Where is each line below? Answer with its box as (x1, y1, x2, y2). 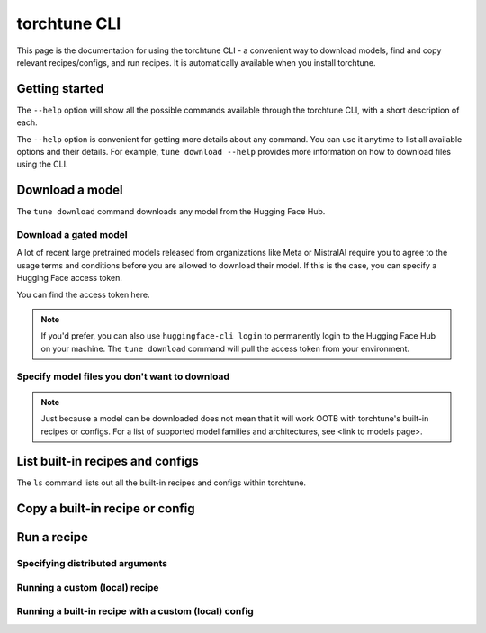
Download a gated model (16, 229, 128, 241)
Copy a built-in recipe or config (16, 501, 195, 517)
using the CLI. (16, 158, 68, 170)
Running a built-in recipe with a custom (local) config (16, 605, 254, 618)
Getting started (16, 81, 104, 96)
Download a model (16, 183, 123, 198)
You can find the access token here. (16, 289, 150, 300)
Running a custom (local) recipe (16, 581, 159, 593)
